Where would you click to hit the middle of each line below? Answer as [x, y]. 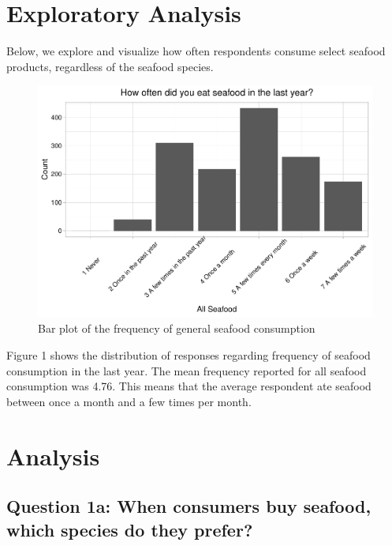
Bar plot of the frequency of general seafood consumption [177, 328]
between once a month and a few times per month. [129, 401]
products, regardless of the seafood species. [110, 66]
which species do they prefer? [130, 529]
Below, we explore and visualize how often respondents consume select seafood [196, 51]
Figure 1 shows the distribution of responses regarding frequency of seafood [189, 355]
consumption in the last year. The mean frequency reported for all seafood [187, 370]
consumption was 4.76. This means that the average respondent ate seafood [189, 386]
